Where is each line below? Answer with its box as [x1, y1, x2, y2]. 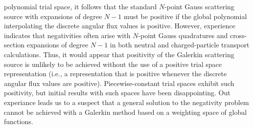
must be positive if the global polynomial [123, 11, 247, 21]
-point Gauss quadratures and [138, 30, 228, 40]
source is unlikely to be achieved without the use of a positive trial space [4, 59, 222, 69]
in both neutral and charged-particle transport [110, 40, 250, 50]
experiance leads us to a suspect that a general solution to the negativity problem [4, 97, 249, 107]
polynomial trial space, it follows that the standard [4, 1, 157, 11]
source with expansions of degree [4, 11, 102, 21]
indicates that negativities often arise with [4, 30, 131, 40]
